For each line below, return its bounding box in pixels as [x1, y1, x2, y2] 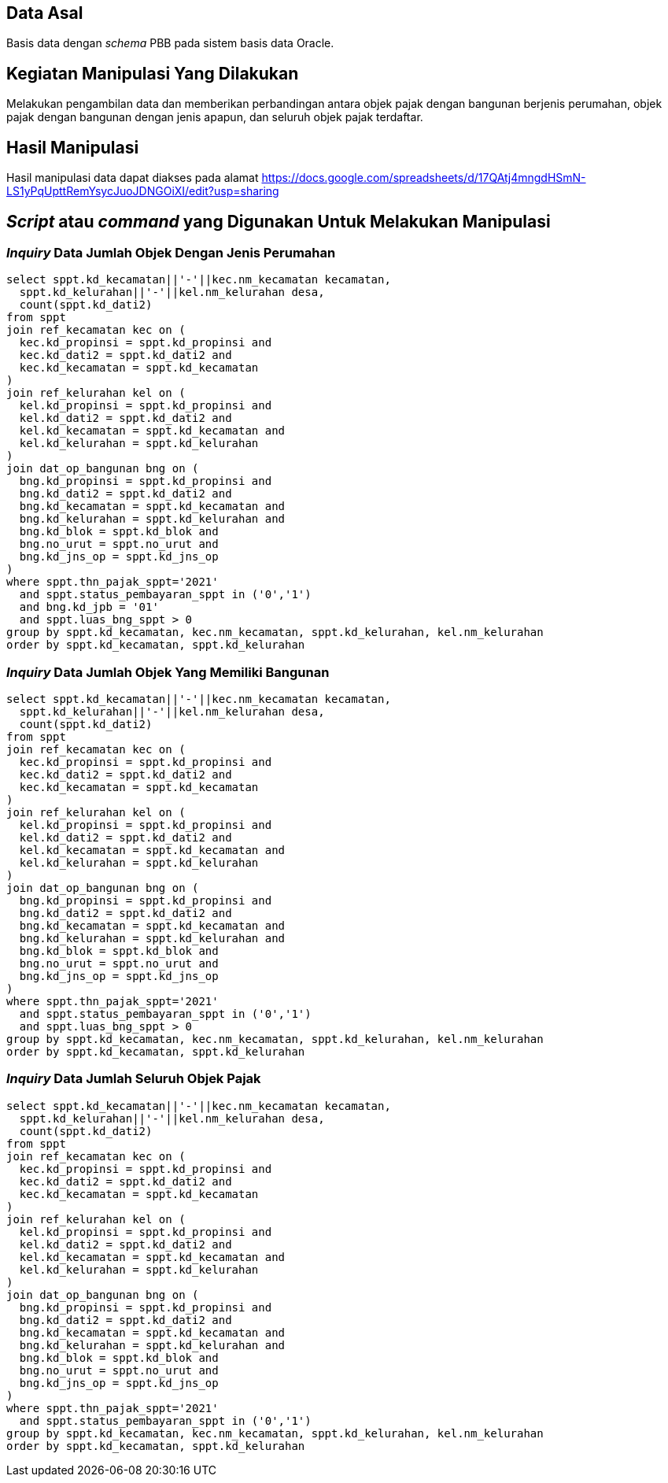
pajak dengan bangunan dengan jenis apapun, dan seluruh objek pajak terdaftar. [6, 110, 423, 124]
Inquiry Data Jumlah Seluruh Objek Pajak [6, 1071, 261, 1087]
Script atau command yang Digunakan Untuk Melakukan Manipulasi [6, 211, 551, 231]
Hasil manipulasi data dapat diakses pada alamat [6, 171, 259, 185]
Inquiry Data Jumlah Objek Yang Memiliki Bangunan [6, 664, 330, 680]
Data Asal [6, 3, 83, 23]
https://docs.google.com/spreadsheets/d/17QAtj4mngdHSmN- [261, 171, 586, 185]
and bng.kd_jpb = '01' [19, 601, 159, 614]
